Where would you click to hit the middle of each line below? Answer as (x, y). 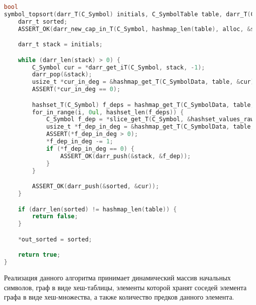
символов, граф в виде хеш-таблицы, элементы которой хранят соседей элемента (125, 287)
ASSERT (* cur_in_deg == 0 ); (76, 89)
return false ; (55, 217)
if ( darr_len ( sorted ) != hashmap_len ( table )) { (97, 209)
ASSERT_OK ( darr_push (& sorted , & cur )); (96, 186)
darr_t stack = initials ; (60, 45)
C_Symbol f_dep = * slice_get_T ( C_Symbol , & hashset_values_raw (150, 119)
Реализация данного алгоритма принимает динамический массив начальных (117, 278)
